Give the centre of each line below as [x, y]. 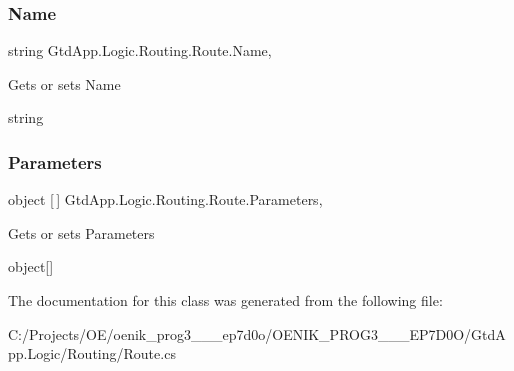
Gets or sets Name [64, 83]
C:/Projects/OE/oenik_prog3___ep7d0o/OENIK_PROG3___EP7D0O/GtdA [257, 333]
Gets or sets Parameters [81, 232]
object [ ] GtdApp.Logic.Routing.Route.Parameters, [165, 199]
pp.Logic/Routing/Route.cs [92, 353]
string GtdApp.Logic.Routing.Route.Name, [140, 50]
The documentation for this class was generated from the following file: [225, 300]
